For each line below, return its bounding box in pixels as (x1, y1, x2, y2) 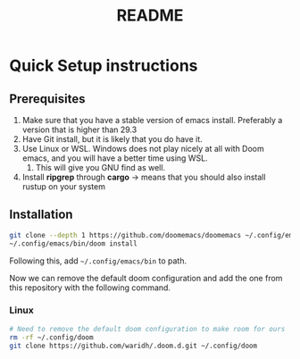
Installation (9, 207, 73, 222)
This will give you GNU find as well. (35, 163, 166, 172)
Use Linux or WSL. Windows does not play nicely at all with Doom (21, 144, 265, 154)
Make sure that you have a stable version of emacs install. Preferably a (21, 115, 283, 125)
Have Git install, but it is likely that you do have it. (21, 134, 203, 144)
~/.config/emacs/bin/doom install (9, 238, 138, 248)
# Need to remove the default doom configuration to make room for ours (9, 324, 286, 333)
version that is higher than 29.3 (21, 124, 137, 135)
